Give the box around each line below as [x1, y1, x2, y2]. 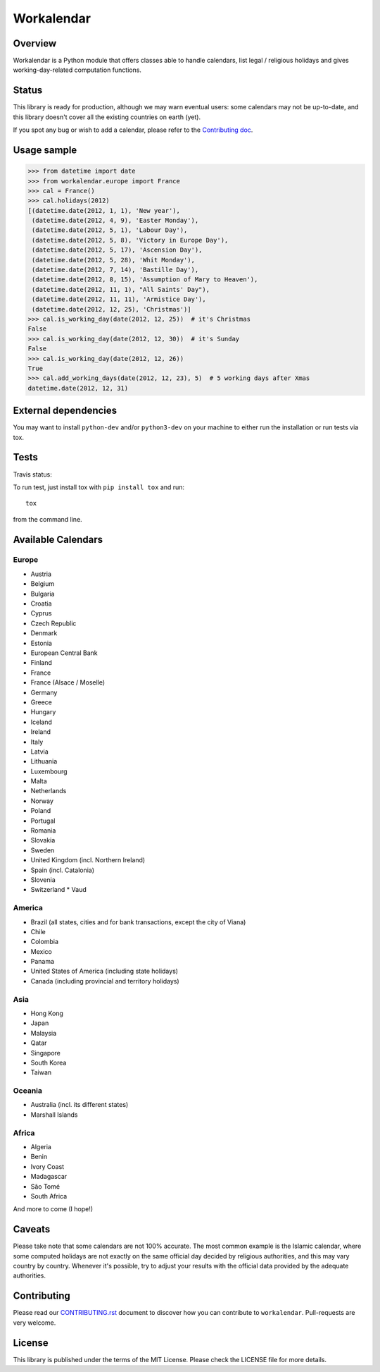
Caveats [13, 1223, 51, 1235]
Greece [30, 698, 52, 706]
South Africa [30, 1192, 68, 1200]
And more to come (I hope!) [13, 1205, 94, 1213]
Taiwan [30, 1068, 52, 1077]
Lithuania [30, 757, 58, 766]
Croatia [30, 599, 52, 608]
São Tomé [30, 1182, 60, 1191]
